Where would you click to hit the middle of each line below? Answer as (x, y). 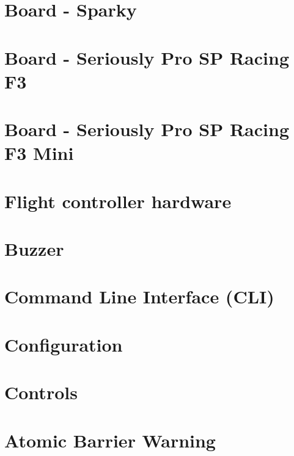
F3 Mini (39, 153)
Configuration (64, 344)
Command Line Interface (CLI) (139, 296)
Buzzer (34, 249)
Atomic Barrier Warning (110, 440)
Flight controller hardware (118, 201)
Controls (41, 392)
